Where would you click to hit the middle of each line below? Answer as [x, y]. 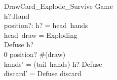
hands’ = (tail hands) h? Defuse [53, 64]
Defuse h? [19, 44]
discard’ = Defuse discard [43, 73]
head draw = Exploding [41, 35]
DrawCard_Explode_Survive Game [58, 6]
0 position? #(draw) [35, 54]
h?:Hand [17, 15]
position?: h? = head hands [46, 25]
